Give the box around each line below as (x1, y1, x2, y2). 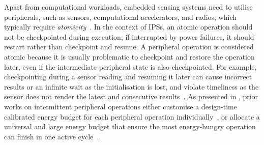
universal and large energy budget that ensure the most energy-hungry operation (4, 121, 256, 132)
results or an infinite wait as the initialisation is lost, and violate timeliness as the (4, 81, 259, 92)
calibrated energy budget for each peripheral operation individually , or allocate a (4, 111, 260, 122)
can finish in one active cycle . (4, 131, 99, 141)
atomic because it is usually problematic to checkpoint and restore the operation (4, 51, 255, 62)
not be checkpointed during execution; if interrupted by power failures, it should (4, 31, 254, 42)
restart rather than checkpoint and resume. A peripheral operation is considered (4, 41, 254, 52)
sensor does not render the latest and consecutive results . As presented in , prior (4, 91, 258, 102)
